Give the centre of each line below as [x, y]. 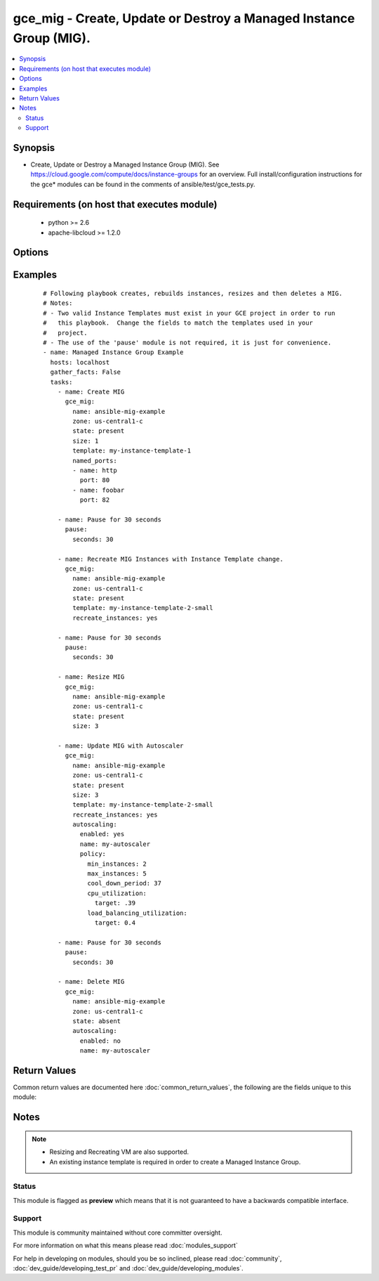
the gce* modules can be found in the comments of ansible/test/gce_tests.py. [143, 184]
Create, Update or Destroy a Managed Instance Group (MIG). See [125, 164]
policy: [93, 854]
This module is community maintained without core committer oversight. [118, 1233]
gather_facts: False [86, 372]
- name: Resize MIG [91, 677]
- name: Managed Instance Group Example [113, 352]
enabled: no [100, 1041]
